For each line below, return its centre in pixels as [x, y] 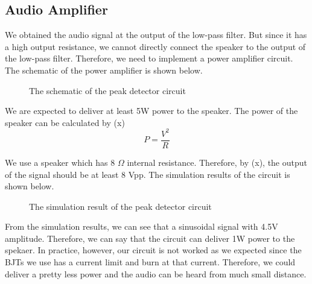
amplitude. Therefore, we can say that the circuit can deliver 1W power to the [150, 238]
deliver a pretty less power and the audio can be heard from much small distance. [156, 273]
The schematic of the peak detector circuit [107, 90]
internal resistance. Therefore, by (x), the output [217, 162]
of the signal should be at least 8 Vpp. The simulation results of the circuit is [148, 174]
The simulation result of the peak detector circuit [120, 206]
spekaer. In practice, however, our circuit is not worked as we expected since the [153, 250]
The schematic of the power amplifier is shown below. [104, 70]
